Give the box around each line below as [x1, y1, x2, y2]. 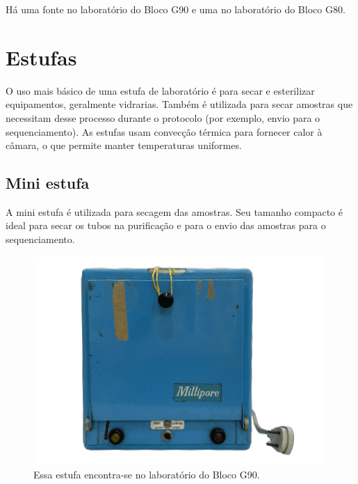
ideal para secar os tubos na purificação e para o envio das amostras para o [6, 218, 326, 233]
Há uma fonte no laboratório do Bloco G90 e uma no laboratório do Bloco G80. [6, 2, 345, 16]
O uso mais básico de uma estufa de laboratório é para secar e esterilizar [6, 83, 315, 97]
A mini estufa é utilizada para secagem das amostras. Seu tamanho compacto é [6, 204, 343, 219]
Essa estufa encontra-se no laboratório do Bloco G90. [33, 467, 260, 482]
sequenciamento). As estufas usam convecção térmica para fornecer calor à [6, 124, 323, 139]
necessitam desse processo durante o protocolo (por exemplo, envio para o [6, 110, 320, 125]
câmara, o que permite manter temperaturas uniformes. [6, 138, 242, 153]
